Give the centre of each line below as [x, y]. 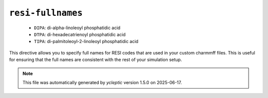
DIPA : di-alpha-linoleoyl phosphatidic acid [77, 28]
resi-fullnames [46, 13]
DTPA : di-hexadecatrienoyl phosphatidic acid [80, 34]
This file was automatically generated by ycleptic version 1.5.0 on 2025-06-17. [102, 82]
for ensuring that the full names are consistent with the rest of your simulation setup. [96, 60]
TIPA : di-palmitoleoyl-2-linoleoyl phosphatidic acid [86, 42]
